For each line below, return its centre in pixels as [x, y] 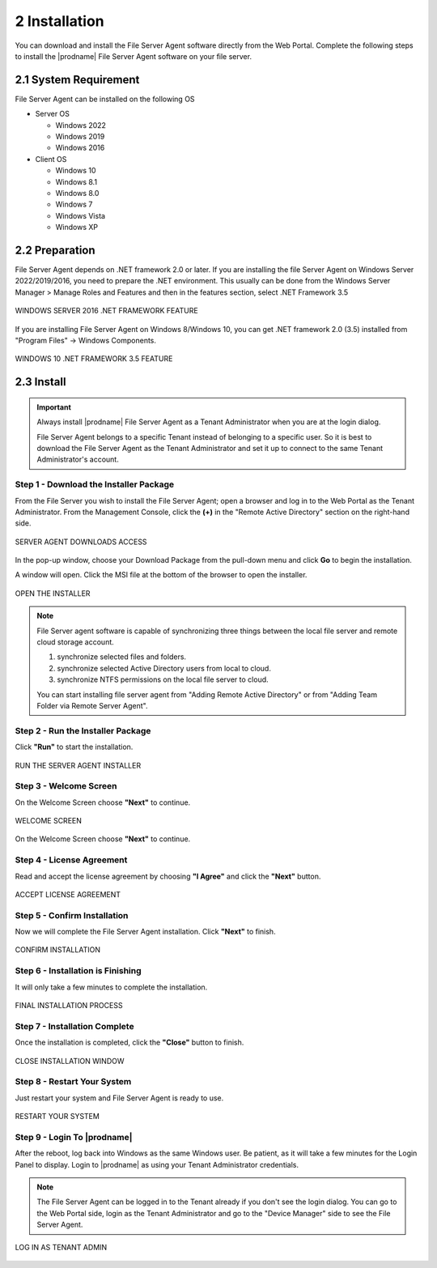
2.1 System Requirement [77, 80]
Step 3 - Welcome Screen [66, 786]
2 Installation [59, 21]
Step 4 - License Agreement [71, 860]
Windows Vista [80, 215]
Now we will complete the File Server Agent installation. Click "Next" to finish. [145, 932]
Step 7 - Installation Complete [74, 1026]
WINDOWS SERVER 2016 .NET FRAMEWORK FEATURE [106, 311]
